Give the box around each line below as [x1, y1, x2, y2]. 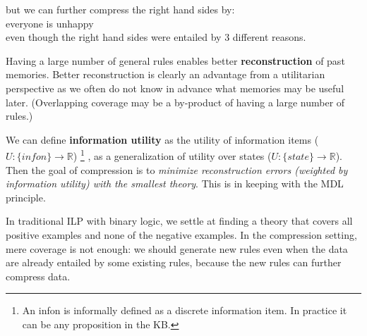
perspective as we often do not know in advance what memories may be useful [6, 80, 344, 95]
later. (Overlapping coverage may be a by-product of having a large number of [6, 94, 345, 109]
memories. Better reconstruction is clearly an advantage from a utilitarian [6, 67, 325, 82]
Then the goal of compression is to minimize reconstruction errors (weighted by [6, 162, 348, 177]
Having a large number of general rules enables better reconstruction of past [6, 53, 345, 68]
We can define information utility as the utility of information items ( [6, 132, 319, 147]
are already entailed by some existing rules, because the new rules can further [6, 255, 342, 270]
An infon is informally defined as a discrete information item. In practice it [22, 303, 347, 318]
